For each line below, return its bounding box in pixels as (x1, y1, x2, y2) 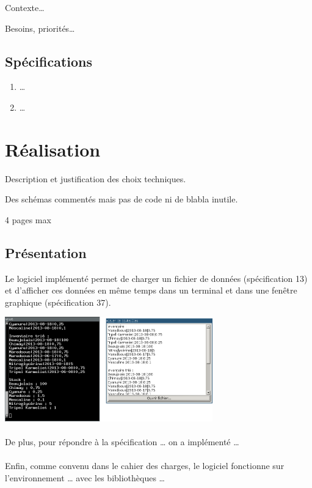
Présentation (5, 243, 87, 262)
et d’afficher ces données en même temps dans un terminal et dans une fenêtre (5, 284, 297, 297)
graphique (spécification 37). (5, 295, 111, 308)
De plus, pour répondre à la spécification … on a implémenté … (5, 435, 239, 448)
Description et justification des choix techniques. (5, 172, 186, 185)
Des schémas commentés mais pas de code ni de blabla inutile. (5, 193, 238, 205)
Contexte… (5, 1, 45, 13)
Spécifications (5, 51, 93, 70)
